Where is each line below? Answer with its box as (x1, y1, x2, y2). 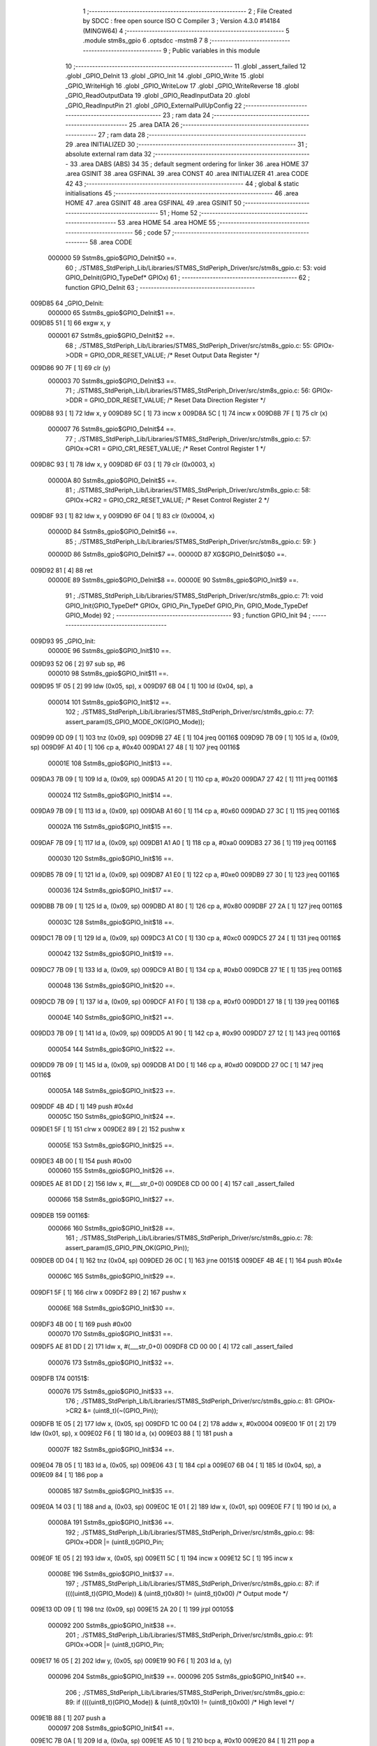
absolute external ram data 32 (65, 150, 152, 159)
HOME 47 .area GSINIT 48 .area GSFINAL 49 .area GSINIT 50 (65, 199, 242, 207)
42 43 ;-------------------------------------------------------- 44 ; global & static (65, 179, 300, 188)
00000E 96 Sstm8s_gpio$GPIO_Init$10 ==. (47, 647, 171, 655)
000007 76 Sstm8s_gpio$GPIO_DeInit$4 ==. (47, 425, 176, 433)
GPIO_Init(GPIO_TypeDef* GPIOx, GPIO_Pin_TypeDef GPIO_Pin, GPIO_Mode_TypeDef (65, 601, 309, 610)
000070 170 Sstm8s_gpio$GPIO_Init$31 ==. (47, 1330, 173, 1338)
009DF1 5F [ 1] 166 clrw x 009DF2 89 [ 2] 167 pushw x (30, 1288, 186, 1296)
